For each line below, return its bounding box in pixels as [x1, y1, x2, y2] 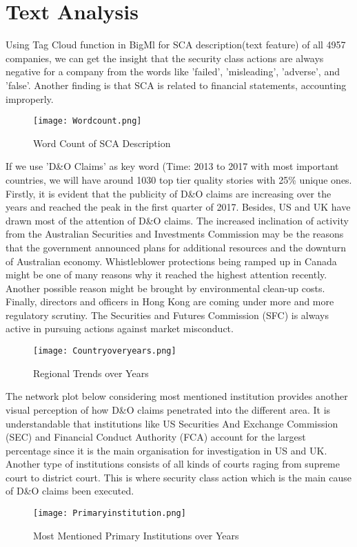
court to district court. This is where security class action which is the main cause [6, 470, 352, 484]
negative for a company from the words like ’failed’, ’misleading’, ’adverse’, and [6, 64, 340, 79]
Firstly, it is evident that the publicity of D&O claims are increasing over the [6, 186, 331, 200]
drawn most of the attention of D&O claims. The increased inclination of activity [6, 213, 349, 227]
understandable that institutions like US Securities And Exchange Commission [6, 416, 338, 430]
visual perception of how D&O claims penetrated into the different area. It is [6, 402, 331, 416]
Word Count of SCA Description [33, 135, 171, 150]
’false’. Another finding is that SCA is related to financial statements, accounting [6, 77, 347, 92]
